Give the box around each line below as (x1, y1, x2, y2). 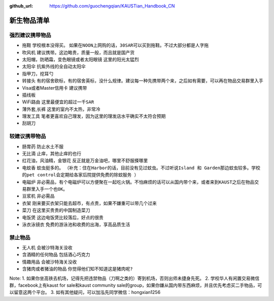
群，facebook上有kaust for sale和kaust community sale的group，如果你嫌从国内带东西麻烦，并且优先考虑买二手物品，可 (9, 282, 262, 288)
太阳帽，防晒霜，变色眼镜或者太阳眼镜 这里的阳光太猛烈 (22, 56, 139, 62)
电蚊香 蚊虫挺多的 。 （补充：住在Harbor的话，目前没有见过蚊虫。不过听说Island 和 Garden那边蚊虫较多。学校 (22, 165, 261, 171)
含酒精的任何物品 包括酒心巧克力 (22, 251, 90, 258)
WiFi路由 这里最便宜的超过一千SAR (22, 99, 94, 105)
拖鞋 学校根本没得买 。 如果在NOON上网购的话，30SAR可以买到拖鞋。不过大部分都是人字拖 (22, 42, 209, 48)
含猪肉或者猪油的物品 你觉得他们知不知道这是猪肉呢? (22, 266, 133, 272)
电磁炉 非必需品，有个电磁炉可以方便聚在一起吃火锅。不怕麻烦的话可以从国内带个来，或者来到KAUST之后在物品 (22, 179, 255, 185)
